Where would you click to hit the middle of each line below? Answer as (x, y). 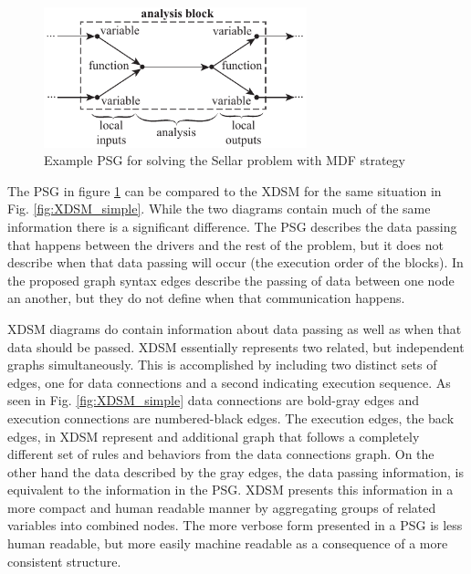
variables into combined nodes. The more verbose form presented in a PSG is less (235, 525)
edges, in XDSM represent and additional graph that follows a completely (214, 436)
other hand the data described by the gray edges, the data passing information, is (235, 471)
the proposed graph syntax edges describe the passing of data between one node (231, 280)
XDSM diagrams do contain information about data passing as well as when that (235, 328)
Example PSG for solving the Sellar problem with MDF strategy (225, 160)
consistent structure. (64, 561)
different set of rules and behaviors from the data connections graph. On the (221, 454)
